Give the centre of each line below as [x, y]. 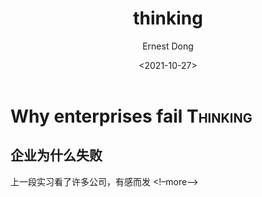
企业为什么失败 [56, 155]
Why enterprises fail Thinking [131, 116]
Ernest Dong [168, 46]
